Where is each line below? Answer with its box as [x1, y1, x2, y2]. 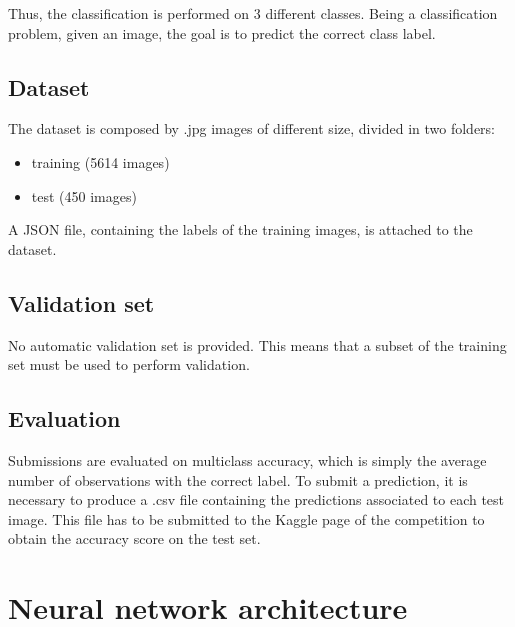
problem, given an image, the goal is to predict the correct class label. [8, 22, 436, 43]
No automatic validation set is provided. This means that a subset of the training [8, 334, 507, 355]
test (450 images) [31, 185, 137, 206]
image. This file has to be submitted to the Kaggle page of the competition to [8, 508, 485, 529]
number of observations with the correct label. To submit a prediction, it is [8, 469, 468, 490]
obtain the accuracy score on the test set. [8, 528, 261, 549]
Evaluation [8, 403, 121, 434]
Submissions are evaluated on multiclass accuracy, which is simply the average [8, 449, 487, 470]
